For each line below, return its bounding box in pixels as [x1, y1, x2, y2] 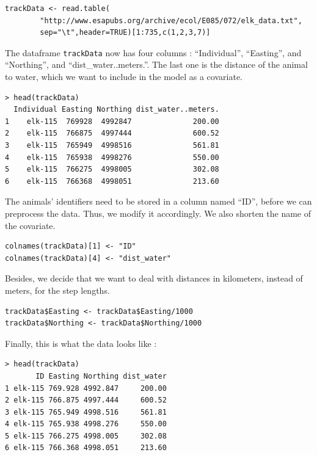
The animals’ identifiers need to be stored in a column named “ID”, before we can [5, 195, 312, 208]
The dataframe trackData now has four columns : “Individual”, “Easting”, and [5, 46, 302, 59]
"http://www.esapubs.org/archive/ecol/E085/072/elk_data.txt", [40, 16, 302, 25]
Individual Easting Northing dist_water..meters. [13, 105, 219, 114]
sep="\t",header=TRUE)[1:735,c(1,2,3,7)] [40, 28, 211, 37]
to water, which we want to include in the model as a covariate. [5, 70, 242, 83]
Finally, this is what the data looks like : [5, 337, 157, 349]
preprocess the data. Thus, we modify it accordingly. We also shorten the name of [5, 206, 312, 219]
